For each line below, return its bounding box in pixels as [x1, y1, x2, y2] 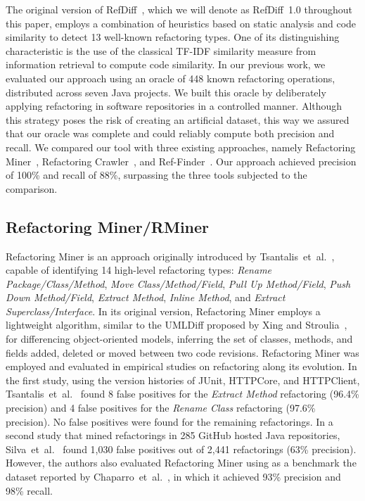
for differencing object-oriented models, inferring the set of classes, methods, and [6, 331, 353, 346]
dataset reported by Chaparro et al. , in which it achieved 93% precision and [6, 469, 341, 484]
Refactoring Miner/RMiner [6, 215, 210, 237]
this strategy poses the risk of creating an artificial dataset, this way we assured [6, 112, 350, 127]
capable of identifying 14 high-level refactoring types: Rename [6, 262, 272, 277]
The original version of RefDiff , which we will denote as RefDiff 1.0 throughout [6, 2, 352, 16]
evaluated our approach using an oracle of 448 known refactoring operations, [6, 70, 335, 85]
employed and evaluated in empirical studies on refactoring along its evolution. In [6, 359, 357, 374]
